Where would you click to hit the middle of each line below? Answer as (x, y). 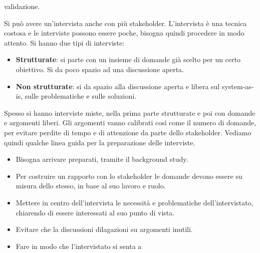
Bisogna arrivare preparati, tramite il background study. (102, 159)
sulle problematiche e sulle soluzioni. (81, 96)
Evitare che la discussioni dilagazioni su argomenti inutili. (104, 229)
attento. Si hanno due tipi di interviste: (64, 42)
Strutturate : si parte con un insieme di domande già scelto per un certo (128, 59)
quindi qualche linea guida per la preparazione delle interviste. (100, 142)
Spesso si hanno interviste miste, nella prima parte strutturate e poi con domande (130, 112)
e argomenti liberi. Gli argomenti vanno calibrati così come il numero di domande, (130, 122)
